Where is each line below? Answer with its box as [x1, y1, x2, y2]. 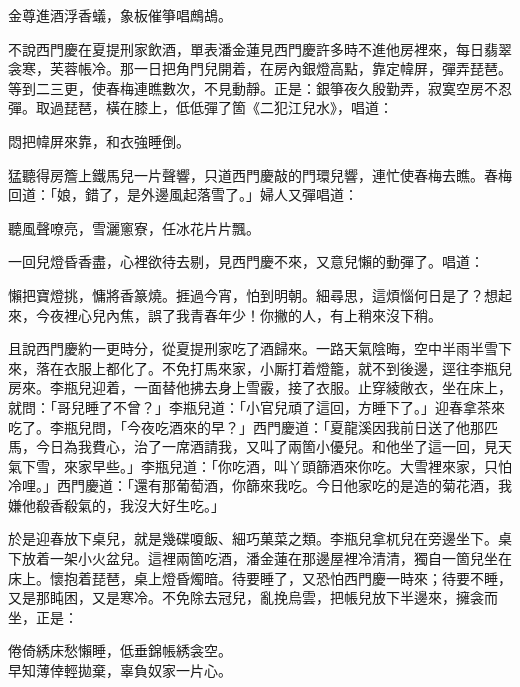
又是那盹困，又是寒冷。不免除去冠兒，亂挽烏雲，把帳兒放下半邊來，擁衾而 [8, 587, 498, 608]
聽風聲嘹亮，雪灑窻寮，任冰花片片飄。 [8, 217, 260, 238]
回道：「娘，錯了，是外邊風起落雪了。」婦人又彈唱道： [8, 184, 358, 205]
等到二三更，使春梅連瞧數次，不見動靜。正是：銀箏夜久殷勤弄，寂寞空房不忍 [8, 77, 512, 98]
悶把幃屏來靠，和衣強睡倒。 [8, 130, 190, 151]
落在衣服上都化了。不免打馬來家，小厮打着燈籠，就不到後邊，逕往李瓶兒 [35, 357, 512, 378]
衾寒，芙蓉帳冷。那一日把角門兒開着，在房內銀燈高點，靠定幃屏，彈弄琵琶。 [8, 58, 512, 79]
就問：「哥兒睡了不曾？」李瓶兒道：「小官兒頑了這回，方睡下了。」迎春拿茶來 [8, 396, 505, 417]
